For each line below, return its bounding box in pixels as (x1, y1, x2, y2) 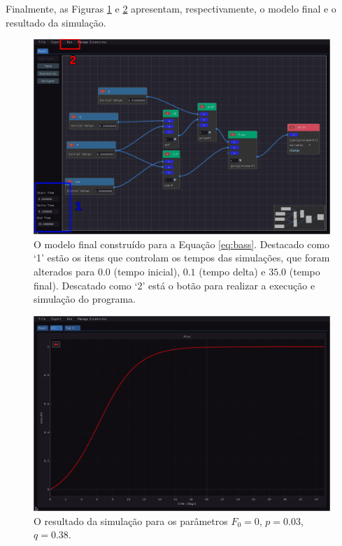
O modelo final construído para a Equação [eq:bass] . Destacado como (34, 236, 330, 251)
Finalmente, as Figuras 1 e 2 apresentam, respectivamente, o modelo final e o (6, 1, 336, 15)
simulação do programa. (34, 292, 136, 306)
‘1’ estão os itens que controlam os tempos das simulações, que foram (34, 250, 330, 265)
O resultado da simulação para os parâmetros (34, 513, 228, 528)
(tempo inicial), (113, 264, 180, 279)
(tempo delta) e (199, 264, 266, 279)
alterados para (34, 264, 95, 279)
